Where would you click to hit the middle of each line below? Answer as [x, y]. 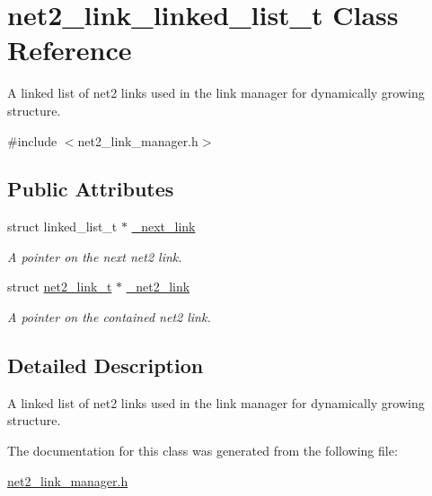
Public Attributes [91, 189]
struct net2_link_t [60, 287]
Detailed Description [106, 365]
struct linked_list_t [62, 226]
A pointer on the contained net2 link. [109, 317]
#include [32, 140]
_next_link [163, 226]
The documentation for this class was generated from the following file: [203, 451]
